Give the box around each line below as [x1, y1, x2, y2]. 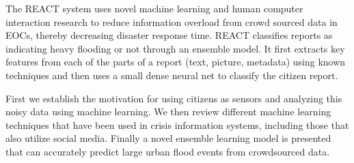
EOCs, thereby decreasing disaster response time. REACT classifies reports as [5, 28, 333, 42]
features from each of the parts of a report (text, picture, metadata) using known [5, 55, 346, 69]
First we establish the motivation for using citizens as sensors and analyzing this [5, 91, 342, 105]
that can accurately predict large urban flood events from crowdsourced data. [5, 144, 330, 158]
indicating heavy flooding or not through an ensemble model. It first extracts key [5, 41, 345, 55]
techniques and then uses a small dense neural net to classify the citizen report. [5, 68, 338, 82]
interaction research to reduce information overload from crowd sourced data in [5, 14, 338, 29]
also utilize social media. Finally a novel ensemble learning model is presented [5, 131, 331, 145]
